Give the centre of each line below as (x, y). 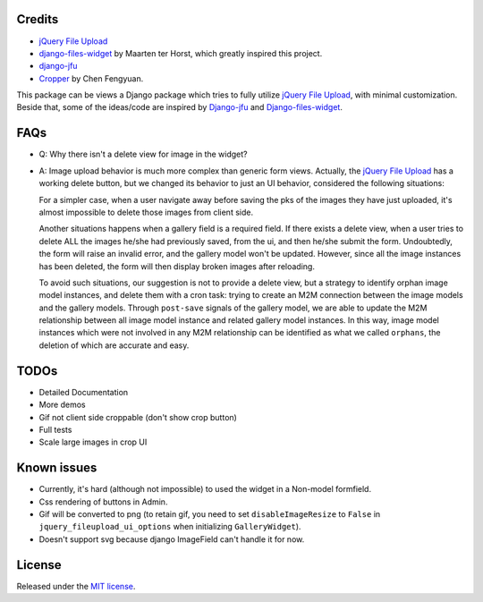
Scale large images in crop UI (93, 442)
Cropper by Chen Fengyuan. (91, 78)
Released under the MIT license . (76, 586)
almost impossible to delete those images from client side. (146, 212)
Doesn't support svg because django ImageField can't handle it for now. (172, 539)
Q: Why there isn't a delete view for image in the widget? (143, 154)
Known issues (57, 468)
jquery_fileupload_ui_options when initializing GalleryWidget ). (170, 527)
